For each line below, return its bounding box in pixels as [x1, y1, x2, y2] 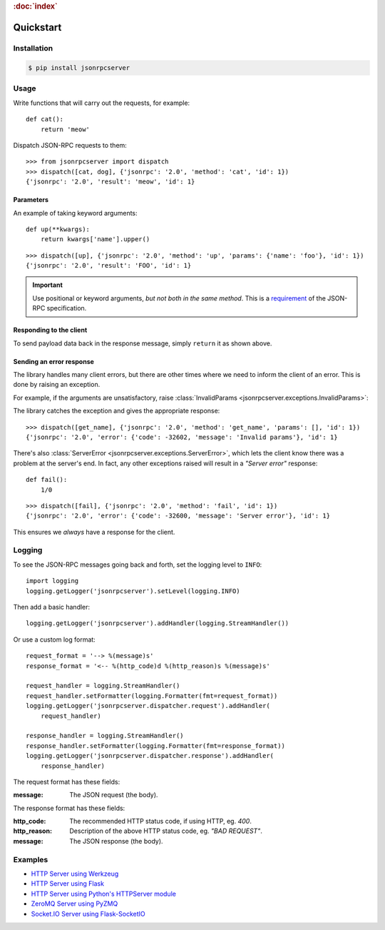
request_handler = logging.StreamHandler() [26, 682, 180, 690]
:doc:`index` [13, 1, 58, 11]
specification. [46, 304, 87, 313]
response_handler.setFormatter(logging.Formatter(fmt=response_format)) [26, 742, 285, 749]
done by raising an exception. [13, 380, 101, 389]
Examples [13, 854, 48, 864]
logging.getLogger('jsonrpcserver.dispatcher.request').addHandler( [26, 702, 270, 710]
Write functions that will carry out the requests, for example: [13, 98, 190, 107]
